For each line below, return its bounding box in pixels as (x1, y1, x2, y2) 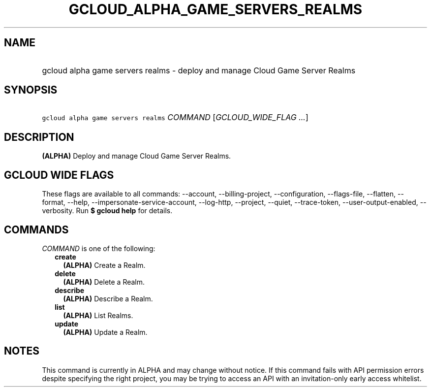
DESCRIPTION (4, 130, 74, 143)
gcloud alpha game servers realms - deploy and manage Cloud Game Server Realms (42, 65, 356, 75)
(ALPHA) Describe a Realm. (63, 294, 153, 303)
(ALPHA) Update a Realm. (63, 327, 148, 336)
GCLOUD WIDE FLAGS (4, 168, 114, 181)
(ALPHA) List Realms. (63, 311, 133, 320)
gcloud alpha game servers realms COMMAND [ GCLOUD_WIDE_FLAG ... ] (42, 112, 308, 123)
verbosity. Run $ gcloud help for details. (42, 206, 173, 215)
